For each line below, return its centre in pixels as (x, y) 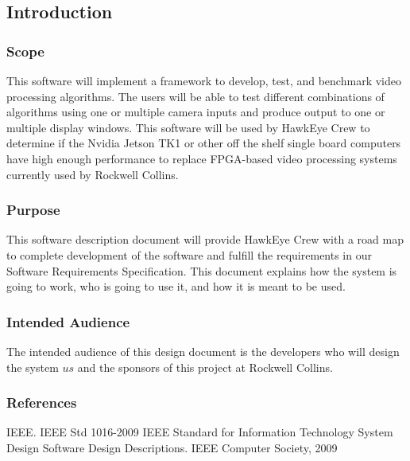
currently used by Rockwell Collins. (93, 174)
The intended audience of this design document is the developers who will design (203, 351)
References (42, 402)
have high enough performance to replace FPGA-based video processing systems (202, 158)
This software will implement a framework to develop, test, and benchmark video (204, 80)
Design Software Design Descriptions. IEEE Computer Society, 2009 (172, 447)
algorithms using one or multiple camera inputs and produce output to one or (196, 112)
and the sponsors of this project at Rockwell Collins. (205, 367)
